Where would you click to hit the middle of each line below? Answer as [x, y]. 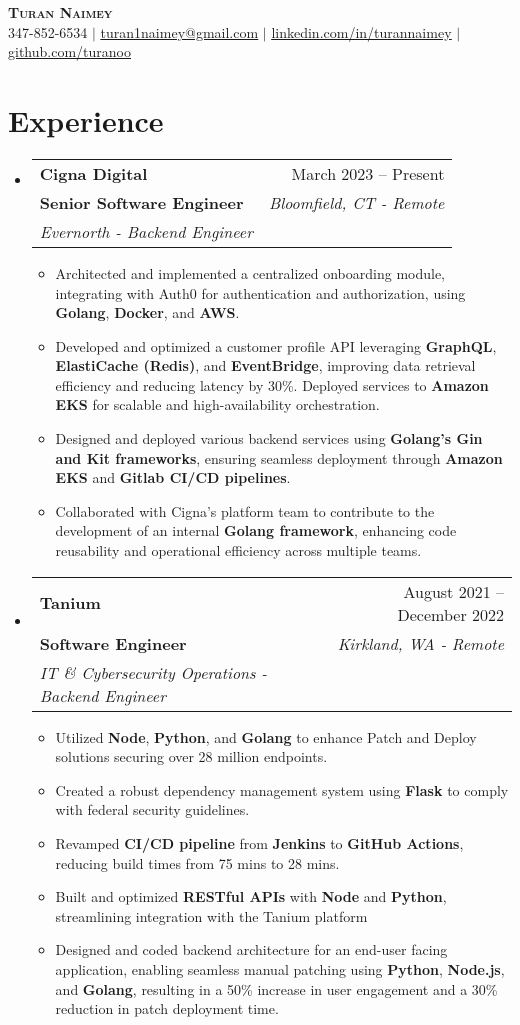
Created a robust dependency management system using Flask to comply [282, 789]
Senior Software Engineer [141, 202]
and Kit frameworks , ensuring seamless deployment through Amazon [279, 457]
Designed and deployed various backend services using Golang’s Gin [269, 438]
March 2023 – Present [368, 173]
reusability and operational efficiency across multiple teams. [238, 550]
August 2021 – [453, 591]
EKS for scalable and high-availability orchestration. [217, 404]
